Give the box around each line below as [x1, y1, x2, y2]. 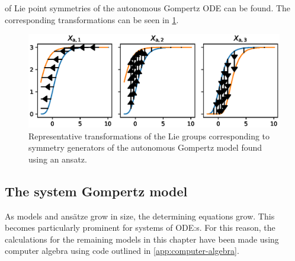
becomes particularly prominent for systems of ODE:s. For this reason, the [5, 221, 275, 234]
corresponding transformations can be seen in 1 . [5, 13, 179, 26]
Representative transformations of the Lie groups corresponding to [28, 129, 270, 142]
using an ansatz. [28, 152, 87, 165]
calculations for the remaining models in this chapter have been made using [5, 233, 279, 245]
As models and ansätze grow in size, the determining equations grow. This [5, 209, 275, 222]
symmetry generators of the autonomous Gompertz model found [28, 141, 262, 154]
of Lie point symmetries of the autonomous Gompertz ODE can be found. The [5, 2, 291, 14]
